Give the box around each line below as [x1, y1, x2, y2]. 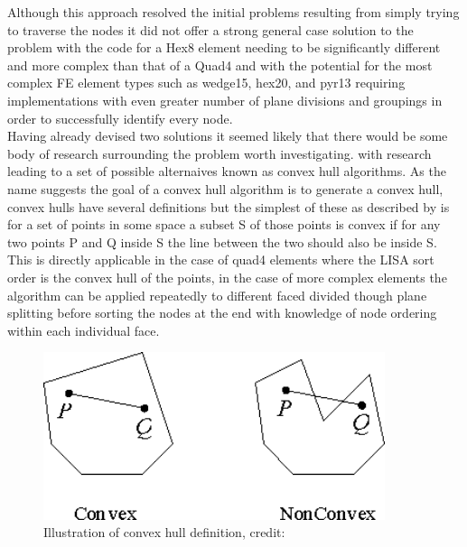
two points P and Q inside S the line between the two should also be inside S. [7, 232, 437, 251]
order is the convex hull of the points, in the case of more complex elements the [7, 267, 447, 286]
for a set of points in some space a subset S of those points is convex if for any [7, 215, 441, 234]
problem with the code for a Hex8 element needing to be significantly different [7, 38, 441, 57]
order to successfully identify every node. [7, 108, 233, 127]
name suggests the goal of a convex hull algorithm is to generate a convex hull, [7, 179, 444, 198]
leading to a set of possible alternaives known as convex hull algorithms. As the [7, 162, 446, 181]
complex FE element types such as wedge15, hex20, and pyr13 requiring [7, 73, 406, 92]
